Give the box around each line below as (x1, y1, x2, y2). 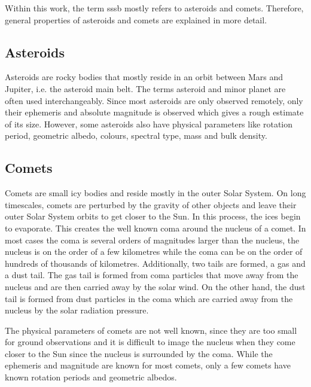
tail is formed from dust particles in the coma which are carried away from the (5, 292, 293, 304)
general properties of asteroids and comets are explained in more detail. (5, 13, 267, 26)
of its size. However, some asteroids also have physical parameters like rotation (5, 117, 293, 130)
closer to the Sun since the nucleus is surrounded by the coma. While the (5, 347, 273, 359)
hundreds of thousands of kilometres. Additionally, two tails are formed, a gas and (5, 257, 306, 269)
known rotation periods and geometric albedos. (5, 371, 177, 383)
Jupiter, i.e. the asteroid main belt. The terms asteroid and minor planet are (5, 82, 286, 95)
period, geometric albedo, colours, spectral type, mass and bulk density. (5, 129, 267, 142)
